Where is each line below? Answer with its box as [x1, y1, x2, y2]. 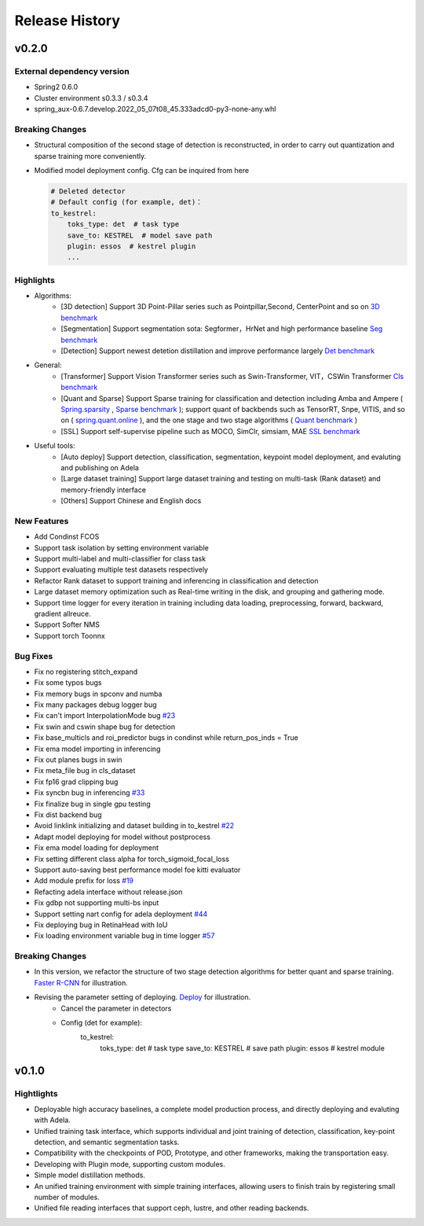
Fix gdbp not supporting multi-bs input [34, 898, 159, 908]
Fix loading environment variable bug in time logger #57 [34, 931, 215, 941]
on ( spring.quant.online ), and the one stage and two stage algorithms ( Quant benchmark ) [60, 415, 358, 425]
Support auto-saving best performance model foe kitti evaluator [34, 865, 241, 874]
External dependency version [14, 65, 130, 76]
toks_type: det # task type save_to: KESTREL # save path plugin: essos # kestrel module [100, 1043, 385, 1053]
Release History [14, 12, 121, 29]
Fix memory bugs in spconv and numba [34, 689, 163, 698]
